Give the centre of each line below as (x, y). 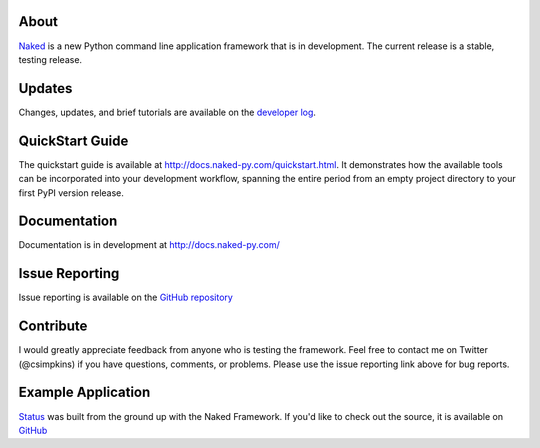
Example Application (84, 392)
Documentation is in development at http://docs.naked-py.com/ (149, 245)
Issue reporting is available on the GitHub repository (126, 297)
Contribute (53, 326)
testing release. (50, 59)
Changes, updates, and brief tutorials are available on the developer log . (167, 112)
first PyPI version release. (71, 192)
